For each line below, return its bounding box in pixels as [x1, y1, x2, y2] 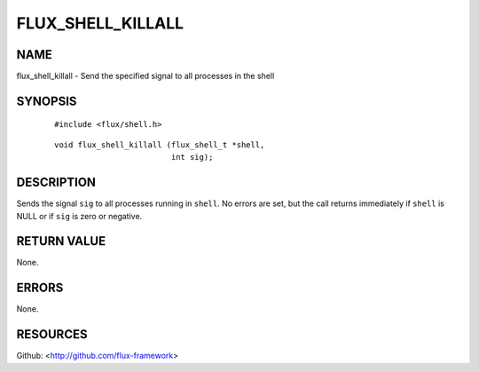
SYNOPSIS [16, 93, 77, 108]
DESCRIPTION [16, 175, 97, 190]
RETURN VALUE [16, 233, 106, 249]
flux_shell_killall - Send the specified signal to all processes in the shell [16, 71, 275, 82]
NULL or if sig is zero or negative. [16, 210, 143, 221]
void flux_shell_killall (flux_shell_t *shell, [54, 139, 265, 150]
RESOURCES [16, 327, 88, 342]
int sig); [170, 152, 214, 162]
